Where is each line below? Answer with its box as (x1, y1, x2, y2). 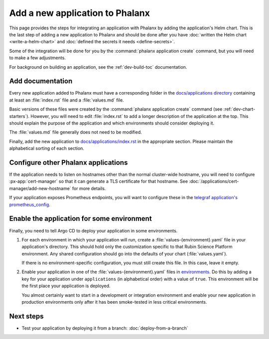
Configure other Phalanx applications (9, 158, 128, 167)
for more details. (72, 185, 106, 191)
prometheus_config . (9, 202, 51, 208)
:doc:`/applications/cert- (189, 178, 239, 184)
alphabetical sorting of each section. (9, 145, 85, 151)
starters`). (9, 113, 30, 119)
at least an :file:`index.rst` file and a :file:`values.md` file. (9, 97, 124, 103)
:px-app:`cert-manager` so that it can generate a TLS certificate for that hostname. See (9, 178, 188, 184)
